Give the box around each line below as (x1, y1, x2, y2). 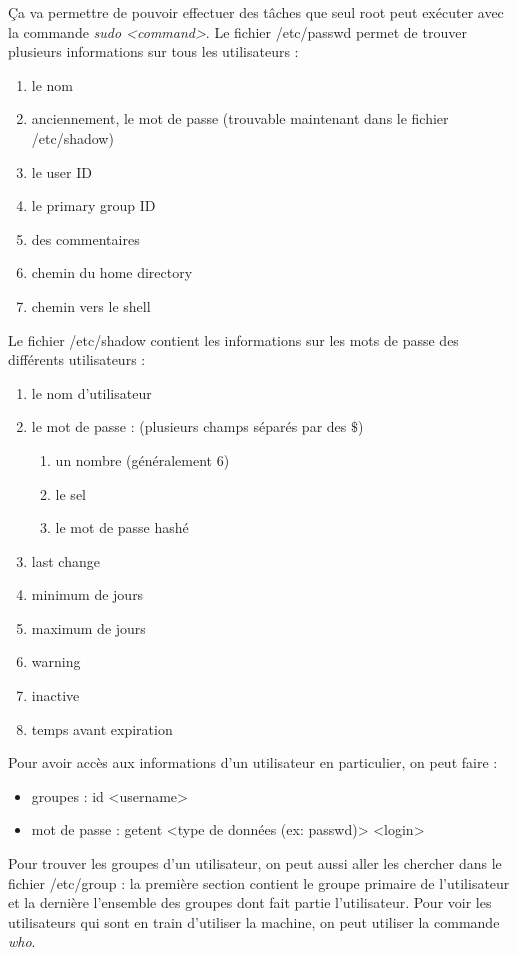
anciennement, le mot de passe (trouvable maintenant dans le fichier (31, 108, 449, 129)
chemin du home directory (31, 262, 193, 283)
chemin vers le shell (31, 295, 151, 316)
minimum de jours (31, 584, 144, 605)
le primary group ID (31, 195, 156, 216)
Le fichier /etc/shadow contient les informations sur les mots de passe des (8, 329, 459, 350)
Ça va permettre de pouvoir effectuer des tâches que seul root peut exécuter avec (8, 2, 504, 22)
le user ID (31, 161, 92, 182)
